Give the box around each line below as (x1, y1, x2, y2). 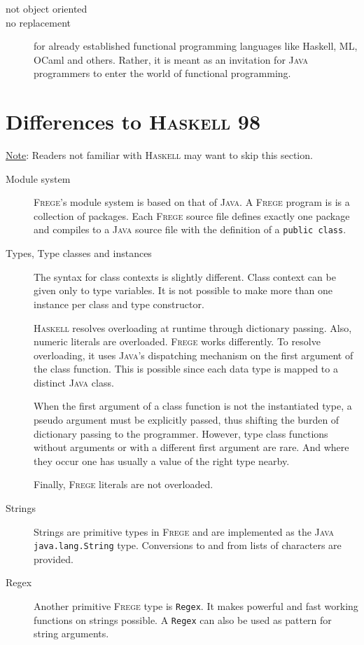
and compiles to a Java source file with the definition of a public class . (34, 222, 346, 237)
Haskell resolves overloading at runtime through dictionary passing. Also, (34, 320, 352, 335)
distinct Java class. (34, 375, 114, 389)
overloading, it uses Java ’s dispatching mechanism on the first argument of (34, 347, 353, 362)
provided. (34, 551, 73, 566)
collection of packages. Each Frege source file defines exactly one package (34, 208, 350, 223)
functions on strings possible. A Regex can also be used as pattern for (34, 612, 332, 627)
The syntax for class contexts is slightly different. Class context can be (34, 269, 336, 284)
